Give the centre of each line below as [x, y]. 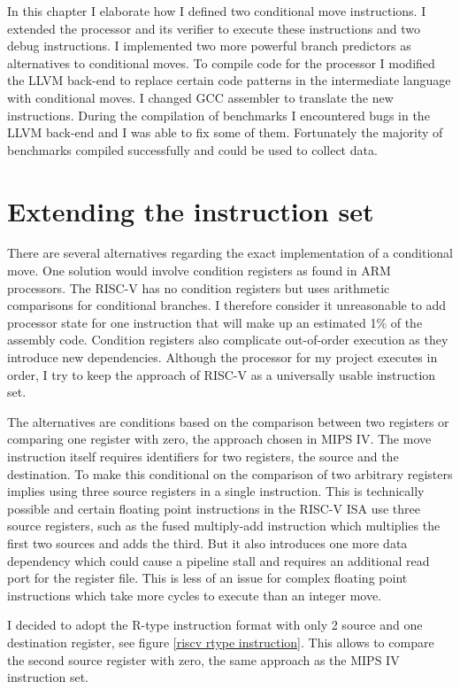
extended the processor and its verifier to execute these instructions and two [214, 28]
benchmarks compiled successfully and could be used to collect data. [192, 149]
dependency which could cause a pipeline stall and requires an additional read [218, 560]
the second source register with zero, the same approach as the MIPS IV [203, 659]
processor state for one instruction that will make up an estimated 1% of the [215, 322]
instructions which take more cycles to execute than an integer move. [195, 595]
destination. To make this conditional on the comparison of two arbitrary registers [230, 473]
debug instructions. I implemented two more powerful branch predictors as [209, 46]
